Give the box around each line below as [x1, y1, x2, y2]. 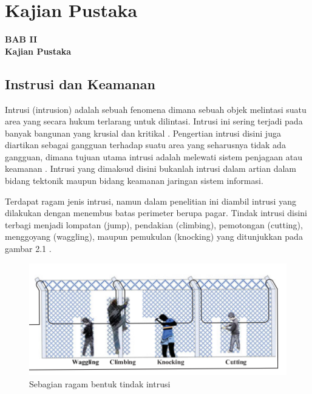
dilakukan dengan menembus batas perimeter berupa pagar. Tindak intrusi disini [5, 206, 307, 219]
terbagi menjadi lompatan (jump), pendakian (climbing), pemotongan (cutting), [5, 218, 303, 231]
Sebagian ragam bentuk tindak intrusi [29, 377, 171, 390]
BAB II [5, 33, 38, 46]
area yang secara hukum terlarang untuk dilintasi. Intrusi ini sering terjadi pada [5, 115, 303, 127]
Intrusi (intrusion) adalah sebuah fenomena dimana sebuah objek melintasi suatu [5, 103, 307, 115]
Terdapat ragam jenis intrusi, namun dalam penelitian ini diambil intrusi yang [5, 194, 296, 207]
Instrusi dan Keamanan [5, 74, 155, 93]
